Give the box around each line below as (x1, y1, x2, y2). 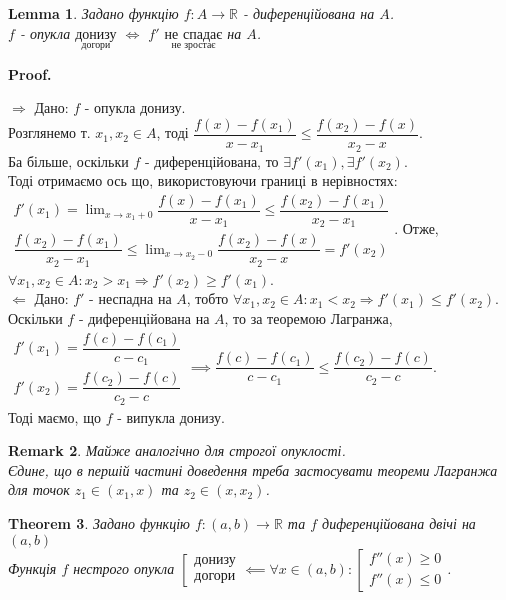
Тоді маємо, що (8, 406, 101, 427)
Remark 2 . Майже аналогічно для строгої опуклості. (8, 440, 346, 461)
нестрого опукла (73, 557, 175, 578)
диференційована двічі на (322, 513, 476, 534)
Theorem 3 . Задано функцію (8, 513, 190, 534)
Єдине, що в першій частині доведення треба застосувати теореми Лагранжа (8, 459, 498, 480)
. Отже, (394, 217, 439, 238)
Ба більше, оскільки (8, 150, 129, 171)
